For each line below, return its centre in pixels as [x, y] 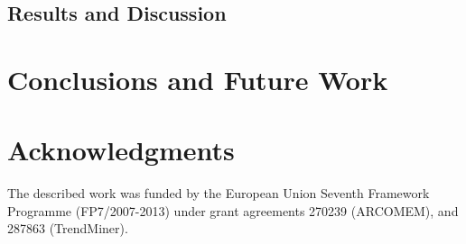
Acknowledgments [121, 150]
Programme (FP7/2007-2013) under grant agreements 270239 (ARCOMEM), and [233, 210]
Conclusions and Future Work [198, 79]
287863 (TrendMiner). [68, 228]
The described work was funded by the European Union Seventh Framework [219, 193]
